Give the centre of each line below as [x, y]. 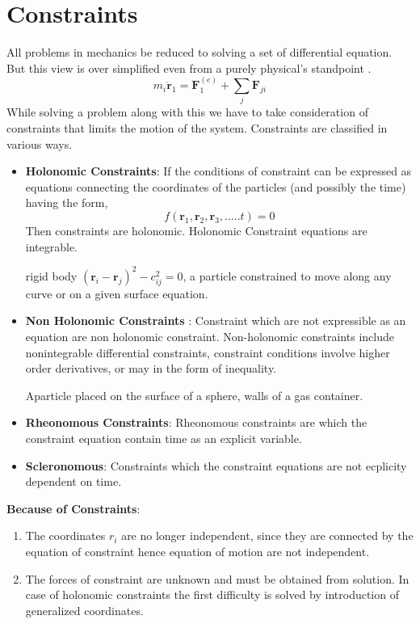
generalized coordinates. [84, 610]
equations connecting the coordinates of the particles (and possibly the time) [216, 186]
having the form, [67, 202]
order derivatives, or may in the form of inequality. [151, 368]
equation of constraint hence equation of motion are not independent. [197, 551]
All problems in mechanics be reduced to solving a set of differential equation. [199, 52]
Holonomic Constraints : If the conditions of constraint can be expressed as [218, 171]
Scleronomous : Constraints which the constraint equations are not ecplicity [216, 465]
